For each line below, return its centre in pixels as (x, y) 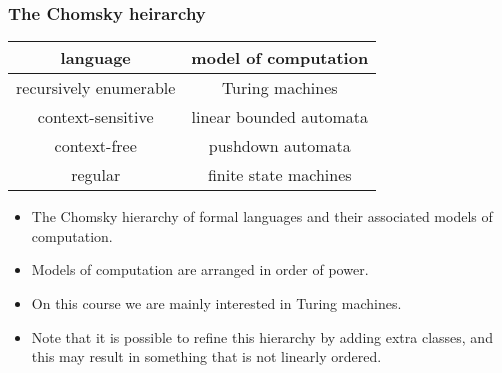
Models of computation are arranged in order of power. (200, 269)
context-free (95, 146)
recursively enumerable (96, 88)
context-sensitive (95, 117)
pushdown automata (279, 146)
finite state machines (279, 175)
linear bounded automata (280, 117)
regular (96, 175)
